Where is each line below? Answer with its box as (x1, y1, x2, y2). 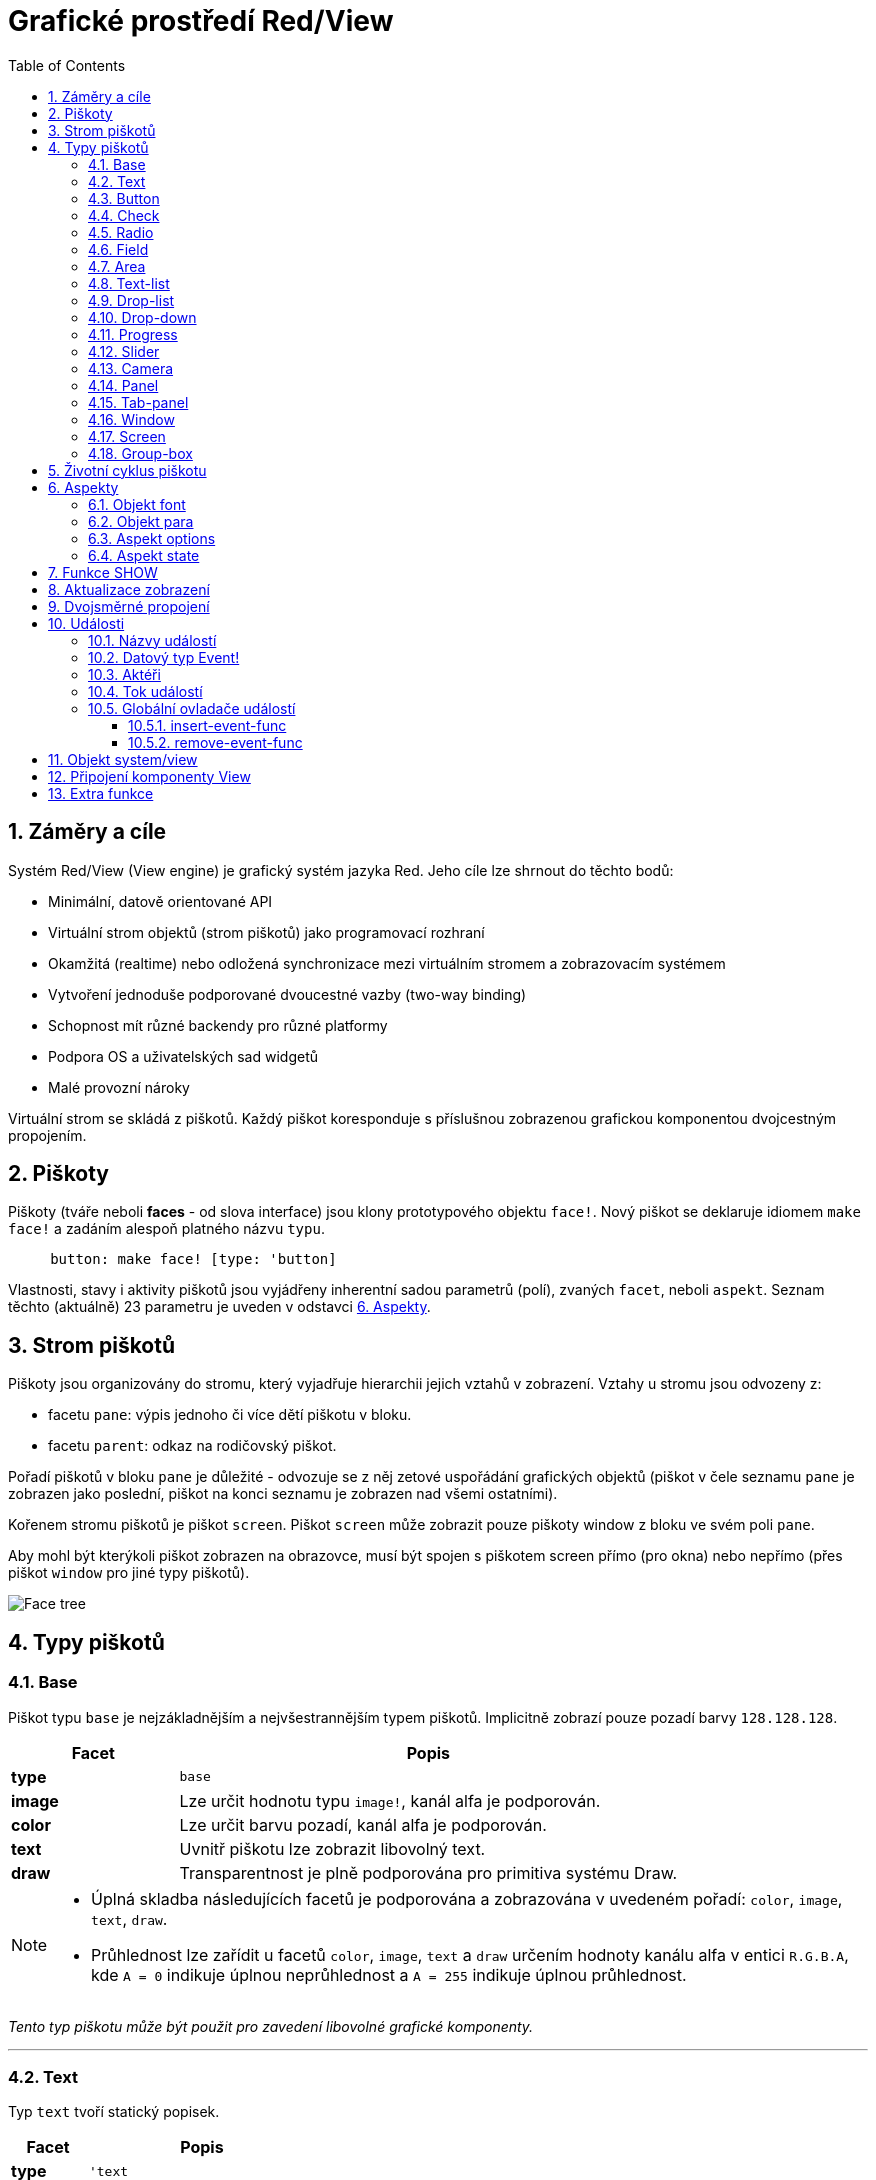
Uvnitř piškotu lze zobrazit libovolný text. (179, 1838, 486, 1859)
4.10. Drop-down (88, 308, 197, 326)
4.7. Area (88, 257, 146, 275)
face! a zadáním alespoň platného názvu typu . (8, 1220, 325, 1238)
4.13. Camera (88, 359, 174, 377)
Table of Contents (8, 56, 126, 74)
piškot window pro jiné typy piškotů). (8, 1564, 250, 1582)
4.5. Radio (88, 223, 154, 241)
